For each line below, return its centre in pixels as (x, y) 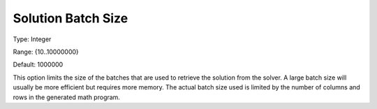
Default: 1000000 (38, 65)
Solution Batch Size (71, 18)
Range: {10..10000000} (46, 52)
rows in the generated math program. (66, 97)
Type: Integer (32, 39)
